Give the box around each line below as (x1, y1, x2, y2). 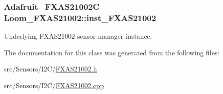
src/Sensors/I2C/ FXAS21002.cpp (4, 80, 104, 90)
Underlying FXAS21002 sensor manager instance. (4, 31, 152, 41)
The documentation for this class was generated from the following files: (4, 47, 220, 57)
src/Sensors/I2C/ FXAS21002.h (4, 64, 97, 74)
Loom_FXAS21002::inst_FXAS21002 (4, 11, 156, 23)
